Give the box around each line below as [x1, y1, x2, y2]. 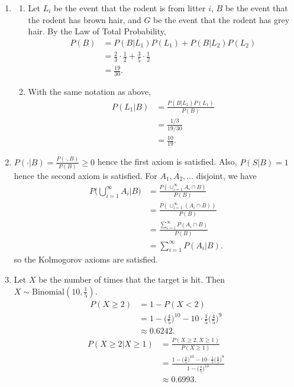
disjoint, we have [196, 169, 257, 181]
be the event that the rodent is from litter [54, 2, 206, 14]
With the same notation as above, [28, 85, 151, 98]
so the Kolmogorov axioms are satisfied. [14, 253, 158, 266]
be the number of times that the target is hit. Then [38, 273, 225, 285]
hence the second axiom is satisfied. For [14, 169, 157, 181]
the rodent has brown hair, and [28, 13, 141, 25]
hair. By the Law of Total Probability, [28, 25, 166, 37]
